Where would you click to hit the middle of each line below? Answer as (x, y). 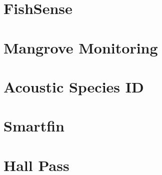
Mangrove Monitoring (81, 47)
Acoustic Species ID (74, 86)
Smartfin (34, 126)
